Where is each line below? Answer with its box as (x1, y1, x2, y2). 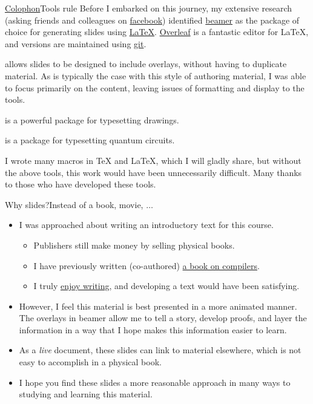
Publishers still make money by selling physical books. (33, 238, 235, 251)
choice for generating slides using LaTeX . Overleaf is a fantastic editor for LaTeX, (5, 25, 309, 38)
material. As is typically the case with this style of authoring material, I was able (5, 69, 306, 82)
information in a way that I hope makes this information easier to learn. (19, 323, 287, 336)
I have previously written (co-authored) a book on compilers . (33, 259, 260, 272)
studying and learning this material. (19, 388, 153, 400)
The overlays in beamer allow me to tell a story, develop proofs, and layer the (19, 311, 307, 324)
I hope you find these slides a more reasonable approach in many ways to (19, 376, 291, 388)
